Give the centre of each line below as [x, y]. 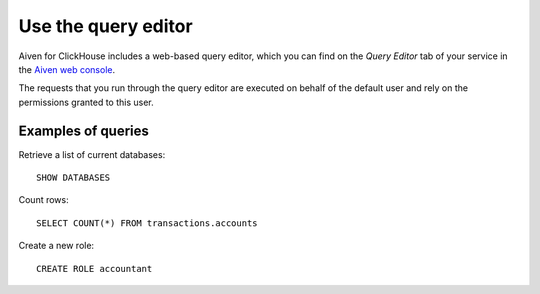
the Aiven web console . [66, 69]
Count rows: [43, 200]
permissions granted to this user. [86, 102]
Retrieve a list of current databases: [92, 154]
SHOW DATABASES [73, 178]
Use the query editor [106, 26]
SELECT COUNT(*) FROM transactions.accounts [147, 223]
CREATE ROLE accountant [94, 268]
